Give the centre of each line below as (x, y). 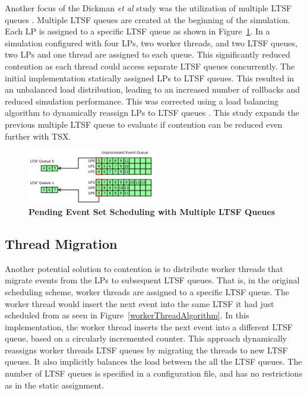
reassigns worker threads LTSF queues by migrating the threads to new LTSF (146, 350)
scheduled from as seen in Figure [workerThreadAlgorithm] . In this (127, 315)
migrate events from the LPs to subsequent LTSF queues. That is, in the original (152, 280)
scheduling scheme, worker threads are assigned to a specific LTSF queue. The (147, 291)
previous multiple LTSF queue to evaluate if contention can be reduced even (144, 124)
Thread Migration (61, 243)
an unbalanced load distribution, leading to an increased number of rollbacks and (153, 89)
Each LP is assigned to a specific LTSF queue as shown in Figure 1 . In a (137, 31)
